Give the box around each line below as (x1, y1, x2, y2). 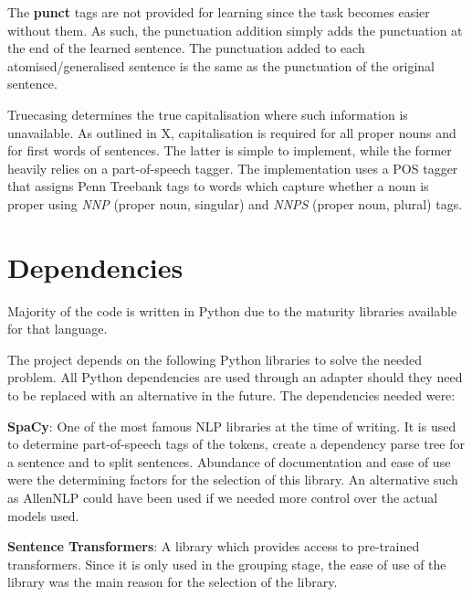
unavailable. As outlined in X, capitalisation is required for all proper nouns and (7, 123, 456, 142)
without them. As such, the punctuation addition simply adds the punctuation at (7, 20, 463, 39)
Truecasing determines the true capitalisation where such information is (7, 104, 408, 123)
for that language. (7, 319, 108, 338)
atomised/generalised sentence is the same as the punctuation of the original (7, 56, 435, 75)
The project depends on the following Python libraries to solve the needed (7, 349, 423, 368)
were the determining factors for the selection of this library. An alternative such (7, 470, 458, 489)
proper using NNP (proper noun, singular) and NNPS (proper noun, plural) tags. (7, 194, 463, 213)
